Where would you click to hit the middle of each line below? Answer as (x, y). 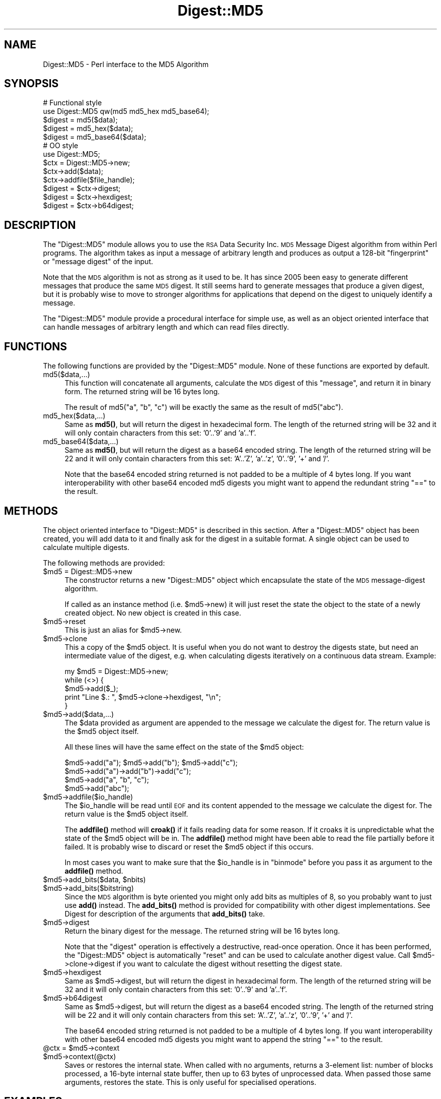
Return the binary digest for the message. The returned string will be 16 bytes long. (202, 931)
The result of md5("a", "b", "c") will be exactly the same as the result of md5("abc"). (204, 407)
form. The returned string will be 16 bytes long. (142, 392)
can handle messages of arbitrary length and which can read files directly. (166, 327)
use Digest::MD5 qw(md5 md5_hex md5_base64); (126, 111)
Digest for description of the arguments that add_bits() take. (165, 913)
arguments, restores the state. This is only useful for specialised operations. (191, 1082)
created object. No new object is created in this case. (153, 613)
